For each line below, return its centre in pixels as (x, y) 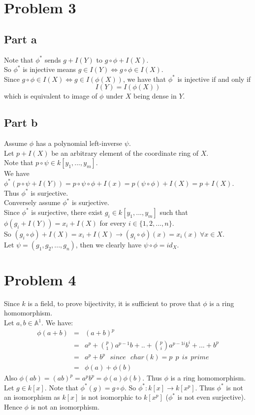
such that (174, 212)
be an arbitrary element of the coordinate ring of (125, 153)
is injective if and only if (214, 79)
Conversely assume (32, 202)
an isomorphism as (32, 397)
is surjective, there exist (67, 212)
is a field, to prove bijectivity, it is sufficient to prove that (114, 303)
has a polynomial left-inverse (79, 143)
